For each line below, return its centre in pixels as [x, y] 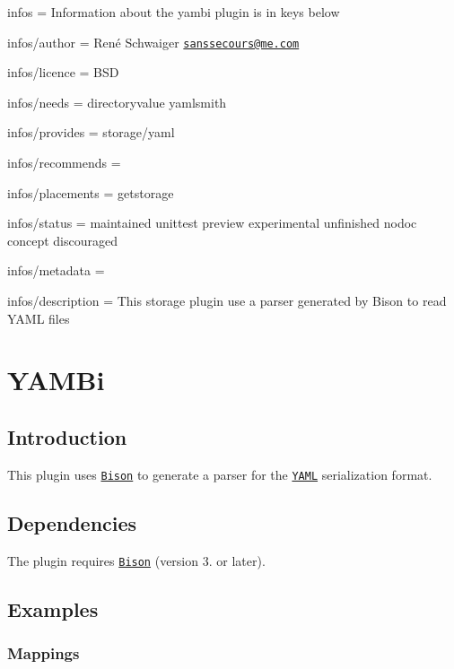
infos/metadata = [56, 270]
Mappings [44, 652]
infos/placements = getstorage [91, 192]
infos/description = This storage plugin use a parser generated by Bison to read [227, 300]
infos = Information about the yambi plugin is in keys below [174, 12]
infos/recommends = [64, 163]
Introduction [67, 436]
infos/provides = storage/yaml [91, 132]
